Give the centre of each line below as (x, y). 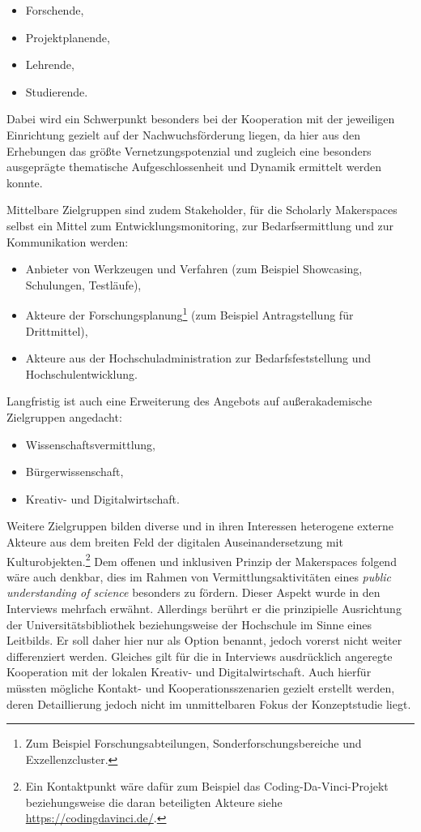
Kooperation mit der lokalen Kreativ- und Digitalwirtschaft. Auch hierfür (189, 672)
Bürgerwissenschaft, (74, 472)
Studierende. (57, 91)
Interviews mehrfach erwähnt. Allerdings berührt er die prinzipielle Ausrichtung (204, 608)
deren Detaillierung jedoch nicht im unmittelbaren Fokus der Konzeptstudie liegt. (209, 703)
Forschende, (55, 10)
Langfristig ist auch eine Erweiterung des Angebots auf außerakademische (189, 401)
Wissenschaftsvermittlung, (90, 444)
